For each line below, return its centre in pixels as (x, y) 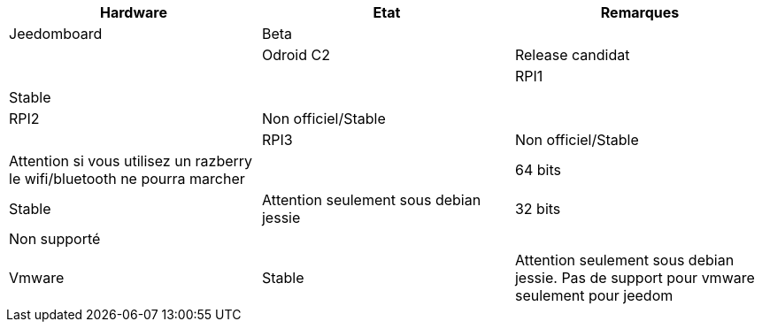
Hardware (134, 12)
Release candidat (572, 55)
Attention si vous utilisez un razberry (131, 161)
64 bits (538, 170)
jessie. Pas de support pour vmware (635, 278)
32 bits (538, 209)
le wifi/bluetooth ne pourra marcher (127, 179)
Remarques (640, 12)
